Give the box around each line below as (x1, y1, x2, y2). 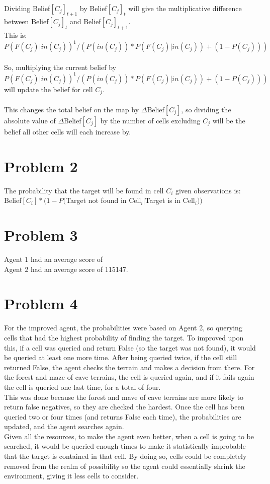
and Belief (69, 16, 101, 27)
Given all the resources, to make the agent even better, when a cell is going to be (4, 431, 254, 441)
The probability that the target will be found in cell (4, 185, 164, 195)
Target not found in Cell (65, 195, 141, 205)
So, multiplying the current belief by (4, 61, 116, 72)
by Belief (79, 3, 107, 13)
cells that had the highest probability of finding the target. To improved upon (4, 332, 244, 342)
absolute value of (4, 115, 56, 126)
